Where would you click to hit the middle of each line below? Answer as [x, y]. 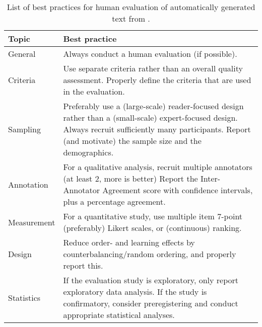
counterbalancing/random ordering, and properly [150, 254]
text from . [131, 18]
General [22, 54]
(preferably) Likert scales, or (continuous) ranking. [152, 228]
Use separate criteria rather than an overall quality [153, 68]
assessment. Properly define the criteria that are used [157, 80]
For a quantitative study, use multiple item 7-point [153, 216]
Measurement [32, 222]
